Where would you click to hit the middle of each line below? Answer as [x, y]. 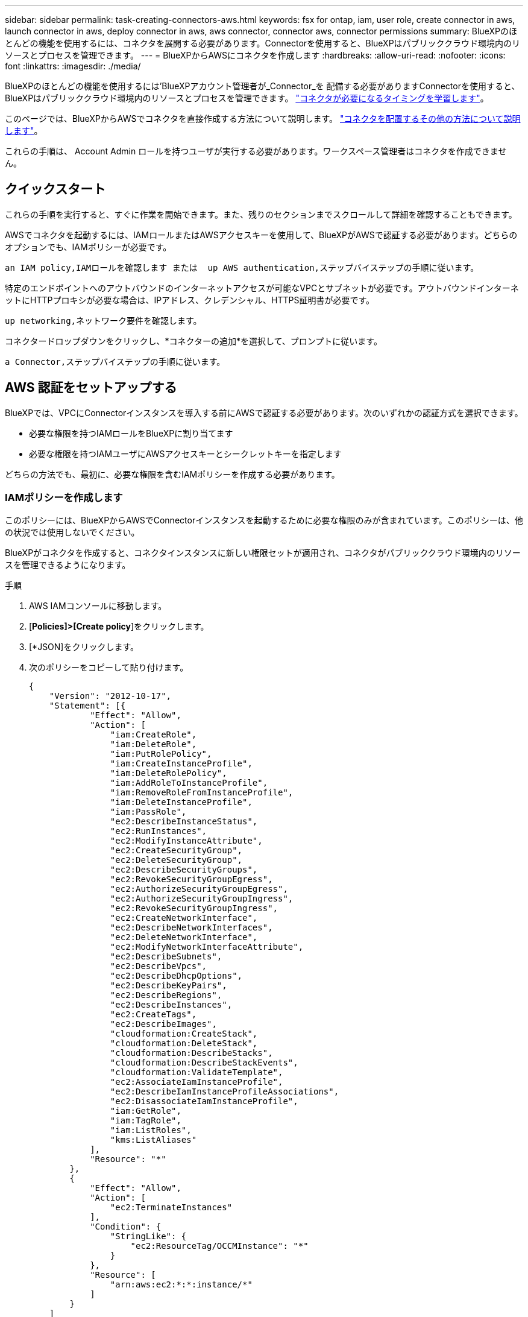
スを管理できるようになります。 [68, 565]
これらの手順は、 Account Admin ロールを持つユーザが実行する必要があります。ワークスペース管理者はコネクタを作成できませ [256, 151]
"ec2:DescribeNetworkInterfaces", [191, 928]
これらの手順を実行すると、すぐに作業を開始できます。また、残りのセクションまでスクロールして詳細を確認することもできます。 [261, 214]
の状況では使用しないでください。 [72, 532]
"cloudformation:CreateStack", [184, 1034]
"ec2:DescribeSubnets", [166, 957]
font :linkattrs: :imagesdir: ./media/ [73, 66]
